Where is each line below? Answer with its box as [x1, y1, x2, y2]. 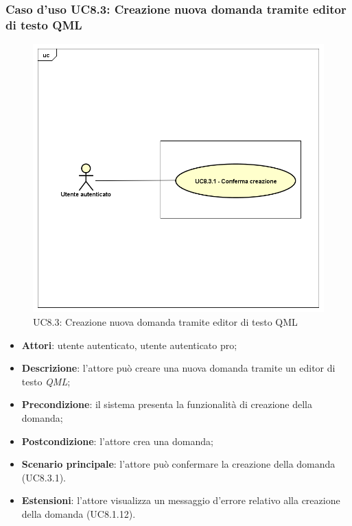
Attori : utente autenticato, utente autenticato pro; [21, 337, 237, 352]
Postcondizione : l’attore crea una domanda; [21, 433, 213, 448]
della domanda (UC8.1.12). [21, 506, 136, 521]
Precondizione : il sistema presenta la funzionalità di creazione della [21, 397, 313, 411]
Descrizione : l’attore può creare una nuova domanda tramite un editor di [21, 361, 336, 375]
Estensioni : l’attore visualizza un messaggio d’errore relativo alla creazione [21, 493, 340, 507]
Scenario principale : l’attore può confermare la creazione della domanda [21, 457, 336, 471]
